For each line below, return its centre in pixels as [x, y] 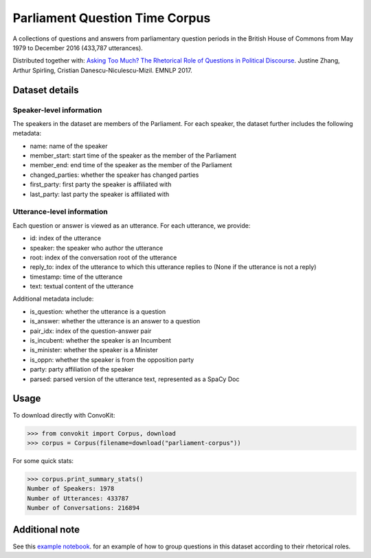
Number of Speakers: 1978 [71, 489]
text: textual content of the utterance [82, 286]
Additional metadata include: [53, 299]
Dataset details [46, 90]
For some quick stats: [43, 460]
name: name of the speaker [69, 146]
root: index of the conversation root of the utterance [103, 257]
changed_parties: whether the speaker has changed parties [114, 175]
